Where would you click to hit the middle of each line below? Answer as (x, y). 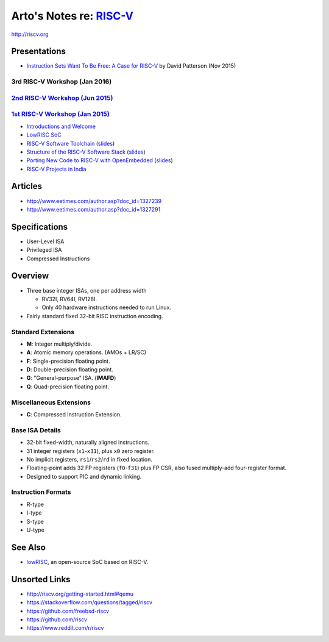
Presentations (39, 52)
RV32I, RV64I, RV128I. (69, 299)
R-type (35, 504)
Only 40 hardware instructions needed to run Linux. (107, 307)
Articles (27, 186)
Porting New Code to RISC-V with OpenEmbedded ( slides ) (100, 160)
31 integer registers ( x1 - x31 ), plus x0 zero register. (91, 451)
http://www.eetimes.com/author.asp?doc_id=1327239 (94, 201)
